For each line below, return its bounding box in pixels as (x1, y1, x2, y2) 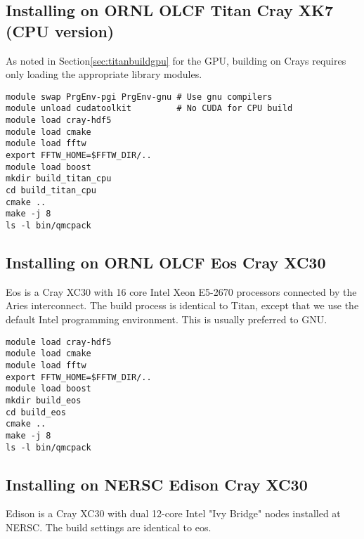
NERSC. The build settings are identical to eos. (6, 520, 212, 534)
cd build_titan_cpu (6, 186, 96, 196)
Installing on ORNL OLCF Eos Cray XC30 (6, 252, 326, 273)
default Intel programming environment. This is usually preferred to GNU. (6, 312, 327, 327)
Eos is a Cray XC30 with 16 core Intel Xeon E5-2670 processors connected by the (6, 284, 357, 299)
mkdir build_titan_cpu (6, 174, 112, 184)
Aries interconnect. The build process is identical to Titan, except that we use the (6, 298, 359, 313)
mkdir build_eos (6, 395, 82, 405)
